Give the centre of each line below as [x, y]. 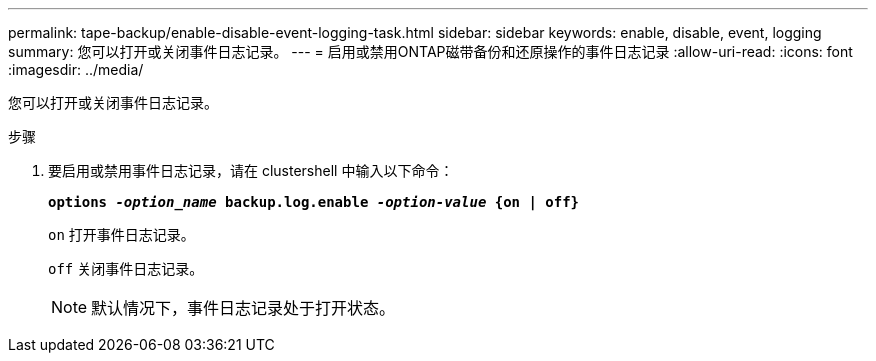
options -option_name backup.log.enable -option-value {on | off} [314, 202]
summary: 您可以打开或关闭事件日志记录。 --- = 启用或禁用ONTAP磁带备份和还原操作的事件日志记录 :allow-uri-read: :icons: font [430, 51]
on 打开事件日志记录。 [121, 234]
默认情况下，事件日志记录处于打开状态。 [243, 308]
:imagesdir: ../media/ [76, 69]
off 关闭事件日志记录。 [126, 268]
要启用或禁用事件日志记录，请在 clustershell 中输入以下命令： [251, 170]
